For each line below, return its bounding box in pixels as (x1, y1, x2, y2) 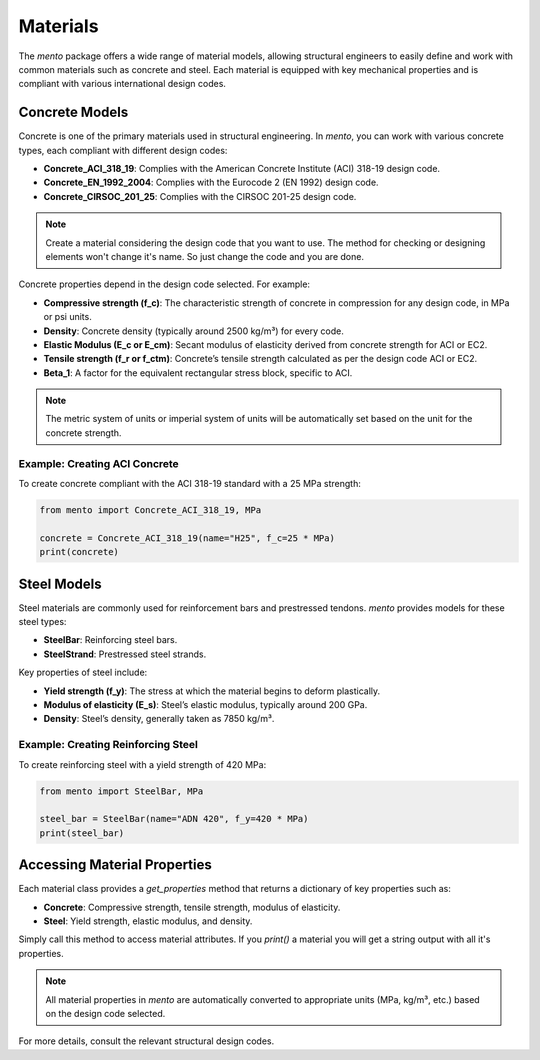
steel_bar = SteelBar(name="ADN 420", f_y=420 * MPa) (39, 813, 309, 825)
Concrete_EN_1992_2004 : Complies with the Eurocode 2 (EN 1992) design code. (43, 176, 379, 189)
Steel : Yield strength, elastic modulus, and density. (43, 915, 253, 927)
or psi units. (43, 311, 92, 323)
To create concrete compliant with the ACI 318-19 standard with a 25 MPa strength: (18, 478, 362, 490)
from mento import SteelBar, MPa (39, 785, 204, 797)
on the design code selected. (45, 1007, 166, 1019)
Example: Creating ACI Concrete (18, 456, 179, 470)
